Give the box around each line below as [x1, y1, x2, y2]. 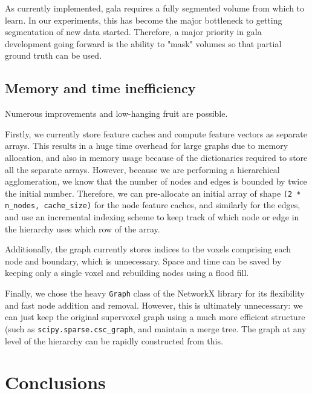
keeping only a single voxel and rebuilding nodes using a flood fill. [5, 266, 249, 279]
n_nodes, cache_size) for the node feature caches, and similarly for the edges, [5, 199, 301, 211]
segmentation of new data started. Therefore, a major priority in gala [5, 25, 262, 38]
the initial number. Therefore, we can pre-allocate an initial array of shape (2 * [5, 186, 301, 199]
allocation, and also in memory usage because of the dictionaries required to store [5, 151, 308, 163]
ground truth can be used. [5, 49, 102, 62]
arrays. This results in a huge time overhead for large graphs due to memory [5, 139, 288, 152]
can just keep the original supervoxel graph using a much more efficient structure [5, 310, 305, 323]
